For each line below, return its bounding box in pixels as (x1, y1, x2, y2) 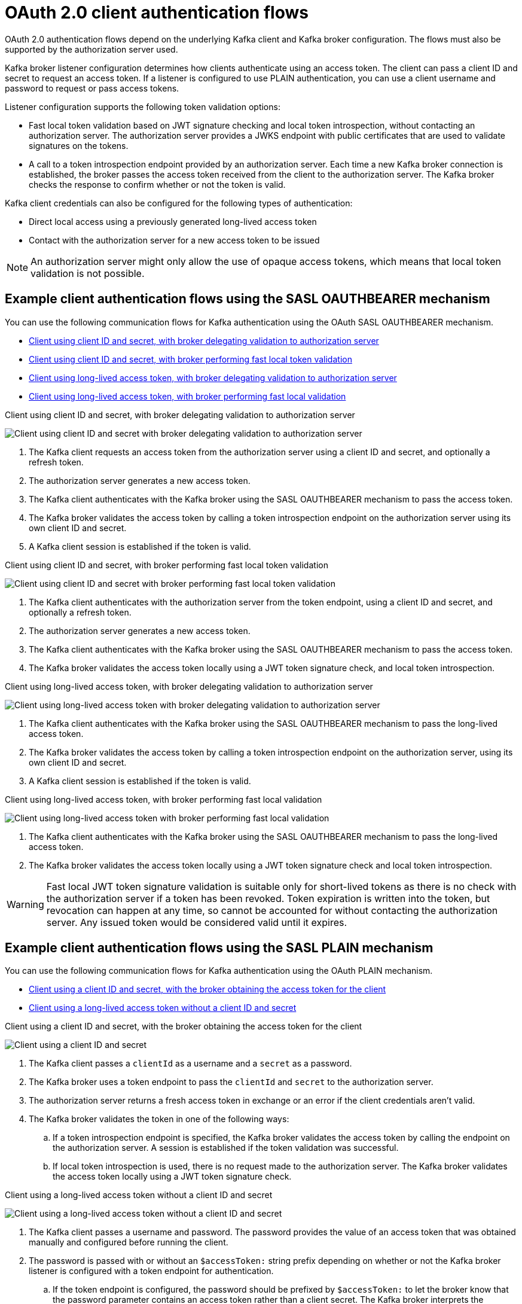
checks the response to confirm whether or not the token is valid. (29, 179, 286, 190)
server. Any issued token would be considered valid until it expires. (46, 916, 347, 928)
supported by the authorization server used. (5, 44, 178, 54)
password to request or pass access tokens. (5, 83, 179, 93)
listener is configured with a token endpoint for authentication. (29, 1266, 274, 1276)
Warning (7, 898, 44, 910)
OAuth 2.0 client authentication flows (5, 2, 309, 23)
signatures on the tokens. (29, 140, 129, 151)
